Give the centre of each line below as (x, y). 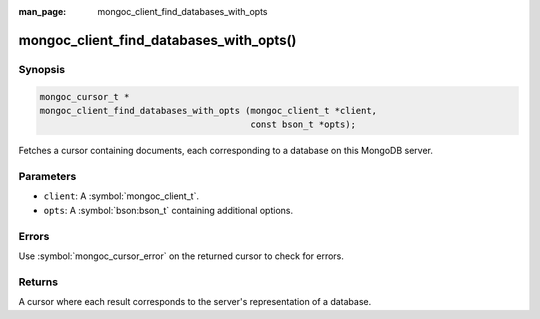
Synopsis (41, 69)
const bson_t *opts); (303, 124)
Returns (38, 282)
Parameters (47, 177)
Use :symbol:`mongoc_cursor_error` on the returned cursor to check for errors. (181, 256)
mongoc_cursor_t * (84, 96)
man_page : (42, 11)
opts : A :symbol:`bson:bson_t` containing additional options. (168, 210)
